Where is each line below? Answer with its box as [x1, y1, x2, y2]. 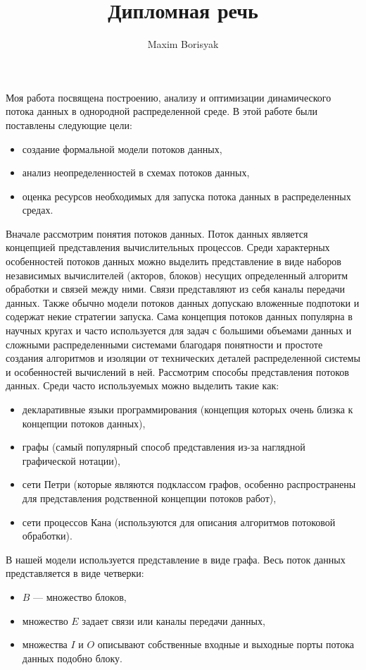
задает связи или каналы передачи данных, [82, 613, 265, 628]
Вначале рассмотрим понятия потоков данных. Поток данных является [6, 226, 308, 240]
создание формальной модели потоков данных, [22, 141, 222, 156]
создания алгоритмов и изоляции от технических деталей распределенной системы [6, 351, 360, 365]
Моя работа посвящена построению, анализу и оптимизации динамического [6, 90, 332, 104]
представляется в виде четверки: [6, 566, 144, 580]
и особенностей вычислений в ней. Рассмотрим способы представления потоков [6, 364, 349, 379]
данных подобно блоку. [22, 650, 122, 665]
